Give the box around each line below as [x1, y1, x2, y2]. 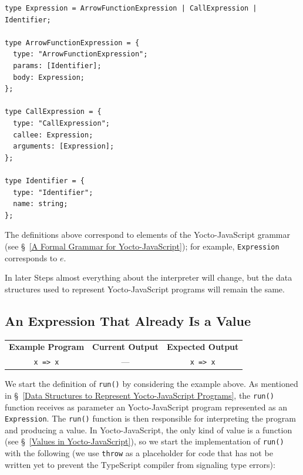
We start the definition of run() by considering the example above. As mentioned [5, 378, 298, 390]
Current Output [92, 341, 159, 353]
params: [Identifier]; [13, 61, 102, 70]
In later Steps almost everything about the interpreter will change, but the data [5, 271, 292, 284]
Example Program [9, 341, 85, 353]
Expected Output [166, 341, 239, 353]
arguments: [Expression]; [13, 142, 115, 151]
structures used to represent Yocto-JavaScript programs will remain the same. [5, 282, 285, 295]
